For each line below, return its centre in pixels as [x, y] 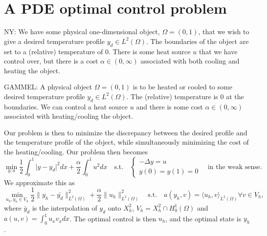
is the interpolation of [65, 207]
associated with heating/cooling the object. [68, 116]
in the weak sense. [235, 167]
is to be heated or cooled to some [182, 87]
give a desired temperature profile [54, 41]
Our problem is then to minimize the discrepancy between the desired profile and [126, 132]
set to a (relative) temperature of [54, 51]
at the [235, 96]
